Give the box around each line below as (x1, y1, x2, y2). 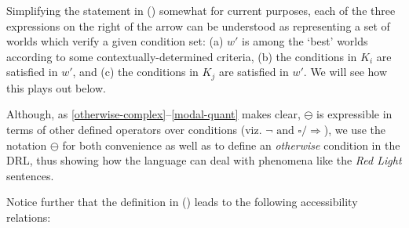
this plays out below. (6, 79, 106, 96)
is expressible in (316, 106, 393, 122)
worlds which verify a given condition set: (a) (6, 33, 224, 49)
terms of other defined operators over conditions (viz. (6, 121, 262, 138)
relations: (6, 208, 51, 225)
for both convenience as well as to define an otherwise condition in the (62, 136, 400, 153)
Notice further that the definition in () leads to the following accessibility (6, 194, 358, 210)
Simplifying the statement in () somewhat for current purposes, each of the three (6, 2, 396, 18)
